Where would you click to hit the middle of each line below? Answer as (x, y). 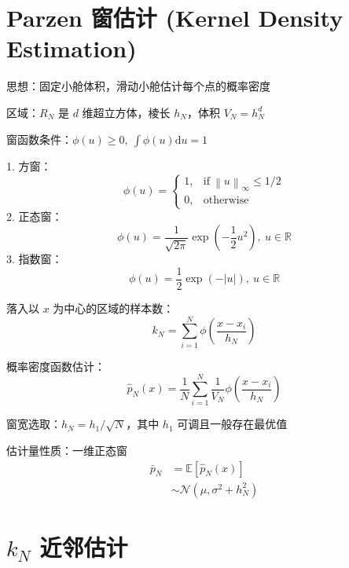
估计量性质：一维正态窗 (67, 450)
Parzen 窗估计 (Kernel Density (175, 18)
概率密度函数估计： (56, 366)
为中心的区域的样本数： (114, 308)
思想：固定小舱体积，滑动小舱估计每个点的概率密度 (138, 86)
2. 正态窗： (35, 216)
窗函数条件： (39, 139)
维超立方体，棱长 (126, 112)
